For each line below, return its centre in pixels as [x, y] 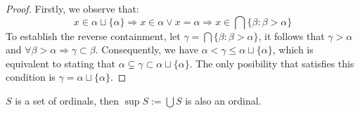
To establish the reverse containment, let [93, 35]
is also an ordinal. [223, 100]
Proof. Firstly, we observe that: [72, 8]
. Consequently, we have [147, 49]
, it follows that [291, 35]
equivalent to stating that [61, 63]
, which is [293, 49]
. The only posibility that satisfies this [272, 63]
